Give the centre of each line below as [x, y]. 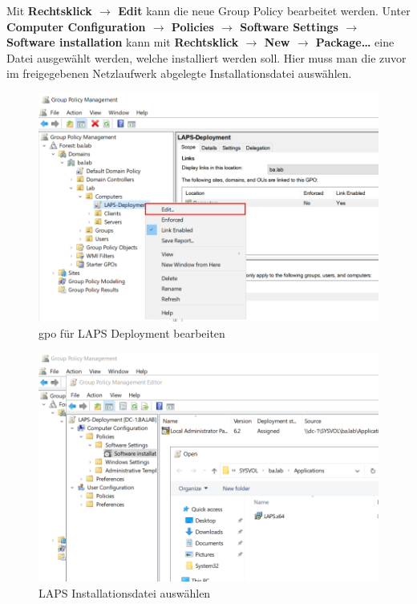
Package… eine [355, 42]
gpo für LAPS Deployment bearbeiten [132, 333]
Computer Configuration [76, 26]
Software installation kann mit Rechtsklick [123, 42]
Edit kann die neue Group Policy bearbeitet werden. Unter [264, 10]
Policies [192, 26]
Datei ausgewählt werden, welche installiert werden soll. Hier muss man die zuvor [206, 57]
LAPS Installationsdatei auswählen [125, 592]
